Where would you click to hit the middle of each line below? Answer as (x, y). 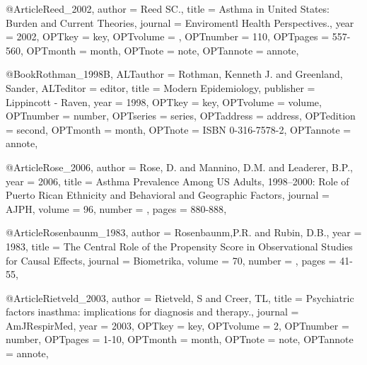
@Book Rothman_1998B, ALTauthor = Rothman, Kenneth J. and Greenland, (174, 74)
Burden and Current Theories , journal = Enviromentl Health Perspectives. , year (180, 22)
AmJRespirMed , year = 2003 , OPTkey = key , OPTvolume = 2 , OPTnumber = (177, 325)
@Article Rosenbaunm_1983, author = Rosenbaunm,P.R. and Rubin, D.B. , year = (184, 232)
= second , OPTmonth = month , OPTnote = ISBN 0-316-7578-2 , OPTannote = (179, 129)
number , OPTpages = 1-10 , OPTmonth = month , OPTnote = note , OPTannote (180, 339)
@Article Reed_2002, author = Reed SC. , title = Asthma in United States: (168, 8)
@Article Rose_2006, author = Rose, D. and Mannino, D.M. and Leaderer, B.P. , (179, 167)
